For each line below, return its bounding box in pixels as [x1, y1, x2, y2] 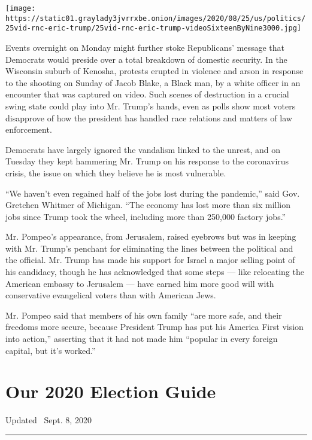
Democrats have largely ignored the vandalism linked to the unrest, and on [5, 143, 281, 155]
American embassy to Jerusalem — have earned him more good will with [5, 277, 274, 289]
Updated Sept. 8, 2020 [5, 414, 92, 426]
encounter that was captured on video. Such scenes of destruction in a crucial [5, 88, 289, 100]
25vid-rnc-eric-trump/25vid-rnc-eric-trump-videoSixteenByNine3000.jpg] [5, 24, 301, 33]
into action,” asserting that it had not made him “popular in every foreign [5, 332, 278, 345]
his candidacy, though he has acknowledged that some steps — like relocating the [5, 265, 304, 278]
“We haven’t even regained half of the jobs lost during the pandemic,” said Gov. [5, 187, 300, 199]
